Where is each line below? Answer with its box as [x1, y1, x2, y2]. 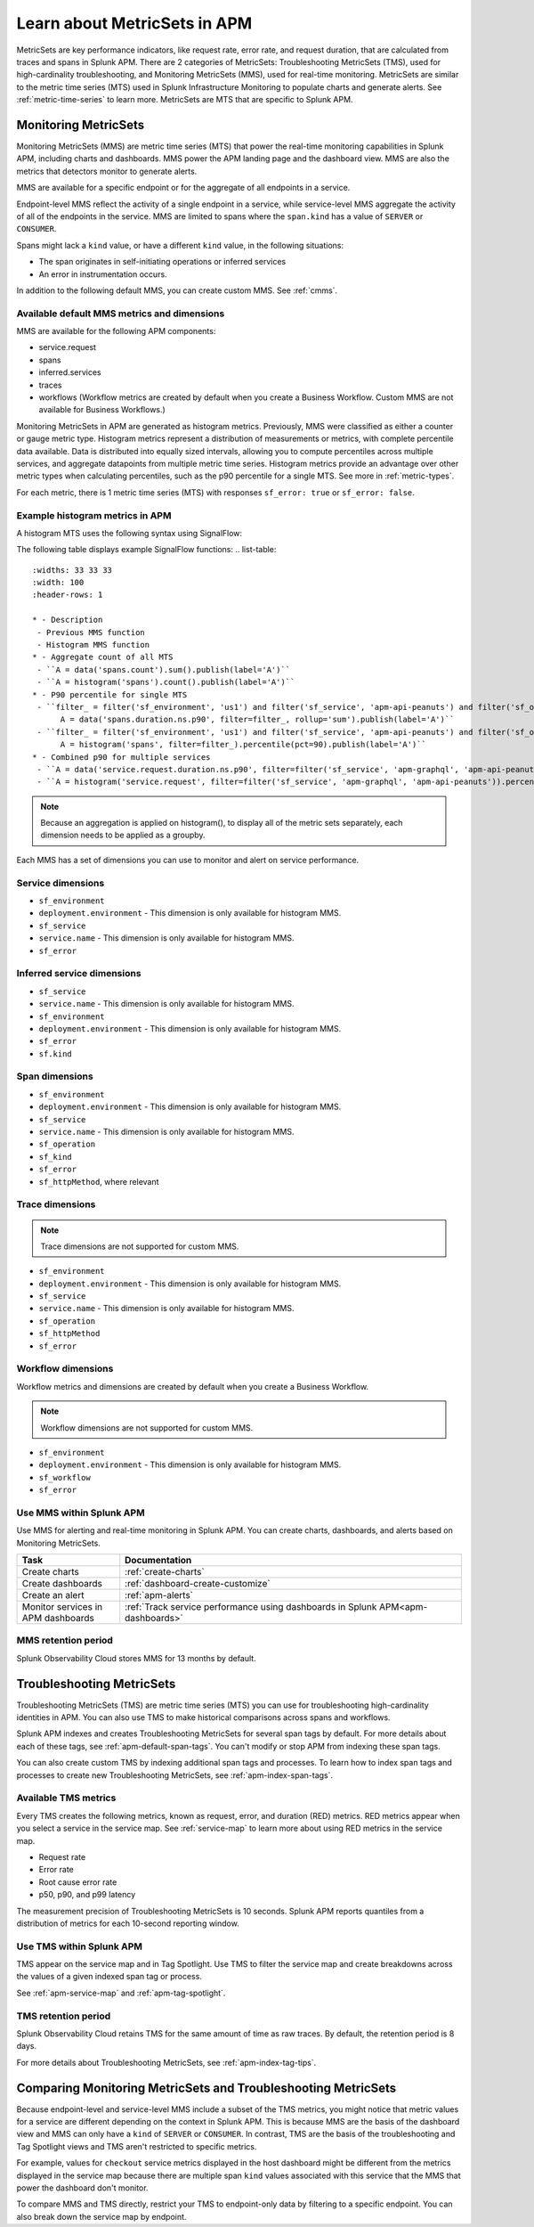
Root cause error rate [38, 1876, 117, 1888]
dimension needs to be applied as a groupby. [40, 829, 206, 841]
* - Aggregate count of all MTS [32, 652, 174, 663]
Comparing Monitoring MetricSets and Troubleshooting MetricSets [16, 2080, 397, 2095]
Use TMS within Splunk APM [16, 1940, 142, 1953]
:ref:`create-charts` [125, 1566, 205, 1578]
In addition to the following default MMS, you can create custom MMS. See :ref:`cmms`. [16, 285, 338, 296]
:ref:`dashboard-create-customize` [125, 1578, 271, 1590]
